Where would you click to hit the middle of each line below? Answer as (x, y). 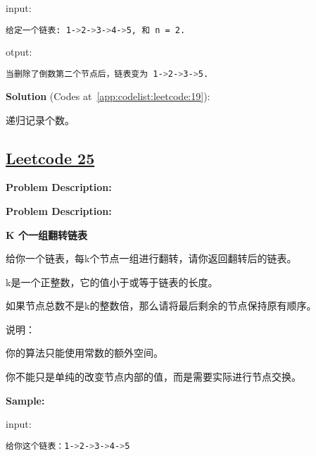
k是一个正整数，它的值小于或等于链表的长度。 (112, 282)
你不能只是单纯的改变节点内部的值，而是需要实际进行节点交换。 (153, 377)
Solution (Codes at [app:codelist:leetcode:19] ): (108, 95)
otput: (19, 52)
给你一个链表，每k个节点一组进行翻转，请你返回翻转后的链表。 (151, 258)
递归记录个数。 (40, 119)
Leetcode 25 (50, 158)
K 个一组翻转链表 (46, 234)
